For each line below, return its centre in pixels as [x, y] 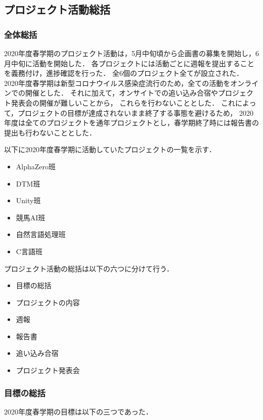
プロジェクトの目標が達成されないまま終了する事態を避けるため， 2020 [136, 112]
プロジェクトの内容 [48, 302]
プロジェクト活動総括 [57, 9]
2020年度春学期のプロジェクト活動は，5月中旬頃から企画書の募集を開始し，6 [131, 53]
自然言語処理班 [41, 234]
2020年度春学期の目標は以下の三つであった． [78, 411]
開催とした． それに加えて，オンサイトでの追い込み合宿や [121, 93]
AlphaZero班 [36, 166]
